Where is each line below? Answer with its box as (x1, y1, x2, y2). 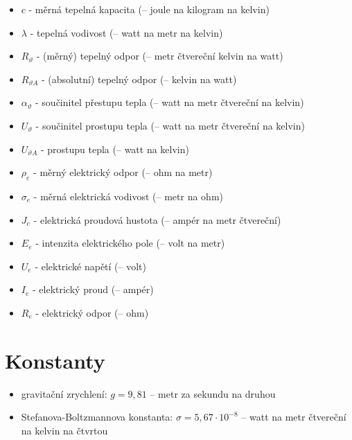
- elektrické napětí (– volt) (35, 258, 147, 273)
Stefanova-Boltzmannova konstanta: (21, 410, 173, 424)
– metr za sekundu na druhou (150, 386, 276, 401)
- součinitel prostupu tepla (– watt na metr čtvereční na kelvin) (35, 118, 305, 132)
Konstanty (5, 346, 105, 374)
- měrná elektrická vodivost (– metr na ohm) (33, 188, 223, 203)
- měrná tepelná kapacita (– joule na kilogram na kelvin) (28, 2, 270, 16)
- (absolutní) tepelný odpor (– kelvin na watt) (42, 71, 237, 86)
